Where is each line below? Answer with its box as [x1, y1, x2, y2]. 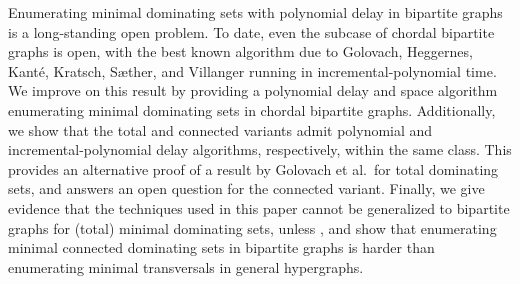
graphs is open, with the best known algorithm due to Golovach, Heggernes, [8, 41, 473, 62]
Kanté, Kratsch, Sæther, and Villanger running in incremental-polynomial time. [8, 60, 497, 81]
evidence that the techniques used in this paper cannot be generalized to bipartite [8, 197, 510, 218]
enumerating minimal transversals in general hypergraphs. [8, 256, 364, 277]
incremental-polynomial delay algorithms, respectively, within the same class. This [8, 139, 512, 160]
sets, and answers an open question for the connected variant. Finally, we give [8, 178, 485, 199]
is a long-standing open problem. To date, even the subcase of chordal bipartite [8, 21, 495, 42]
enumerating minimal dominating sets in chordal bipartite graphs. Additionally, [8, 99, 496, 120]
